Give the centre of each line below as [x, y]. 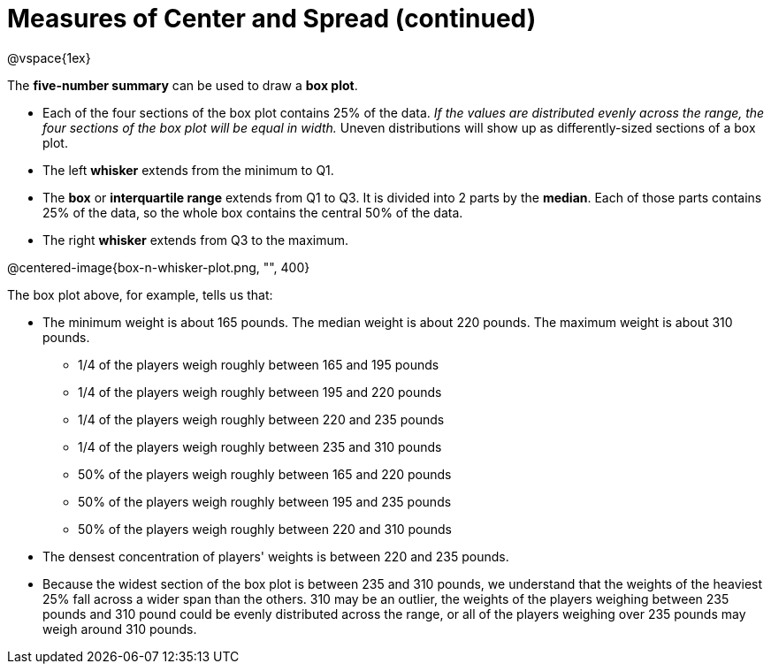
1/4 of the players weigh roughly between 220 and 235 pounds [261, 419]
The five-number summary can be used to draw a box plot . [183, 85]
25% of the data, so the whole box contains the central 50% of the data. [253, 212]
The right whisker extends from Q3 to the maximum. [196, 240]
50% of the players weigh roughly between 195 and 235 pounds [265, 501]
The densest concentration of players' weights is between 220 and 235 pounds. [276, 556]
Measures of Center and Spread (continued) [272, 19]
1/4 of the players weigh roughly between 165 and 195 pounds [259, 364]
